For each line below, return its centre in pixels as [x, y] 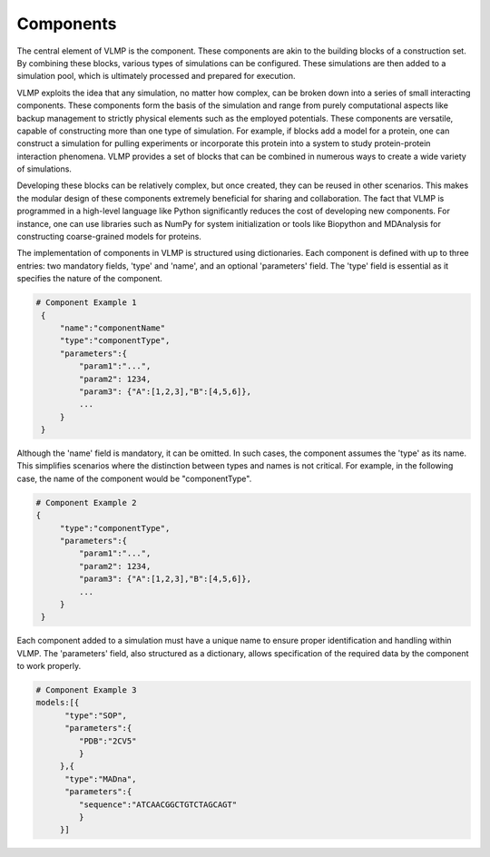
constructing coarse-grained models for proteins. [109, 237]
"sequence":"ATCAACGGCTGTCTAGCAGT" [158, 804]
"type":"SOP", [96, 715]
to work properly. [49, 666]
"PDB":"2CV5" [108, 741]
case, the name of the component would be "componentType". [134, 478]
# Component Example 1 [86, 303]
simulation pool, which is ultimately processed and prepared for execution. [156, 76]
